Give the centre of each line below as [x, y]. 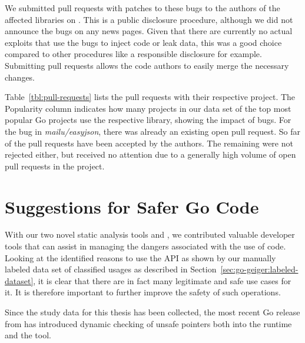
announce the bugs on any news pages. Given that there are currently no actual [149, 31]
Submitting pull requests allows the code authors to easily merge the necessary [147, 65]
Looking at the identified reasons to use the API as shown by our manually [140, 257]
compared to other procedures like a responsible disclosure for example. [133, 54]
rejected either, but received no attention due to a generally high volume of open [150, 154]
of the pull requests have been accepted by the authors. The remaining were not [149, 143]
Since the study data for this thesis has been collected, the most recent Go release [152, 312]
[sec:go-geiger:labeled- [259, 269]
